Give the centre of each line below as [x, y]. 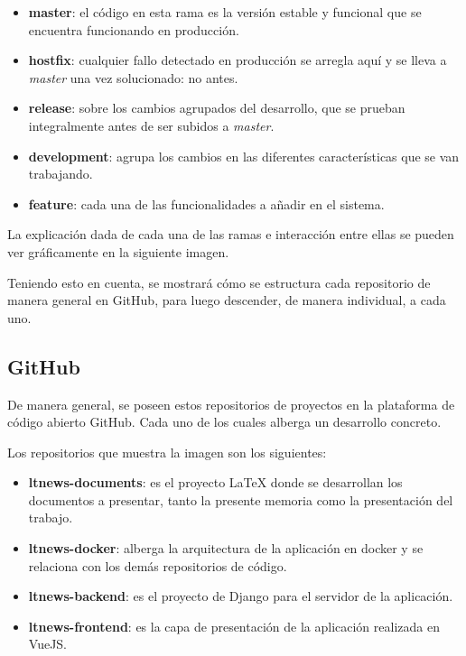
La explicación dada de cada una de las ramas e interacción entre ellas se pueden [231, 234]
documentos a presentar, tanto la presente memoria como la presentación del [241, 499]
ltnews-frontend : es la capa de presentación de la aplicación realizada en [234, 626]
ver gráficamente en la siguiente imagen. [118, 251]
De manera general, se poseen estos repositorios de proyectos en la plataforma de [231, 404]
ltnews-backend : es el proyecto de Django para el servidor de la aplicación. [241, 596]
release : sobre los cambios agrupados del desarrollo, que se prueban [217, 108]
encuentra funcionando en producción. [134, 29]
